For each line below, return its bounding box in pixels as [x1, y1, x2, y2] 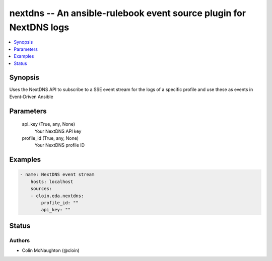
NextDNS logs [9, 22, 70, 33]
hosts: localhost [30, 179, 74, 185]
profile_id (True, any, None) [22, 135, 79, 141]
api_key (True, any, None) [22, 121, 76, 127]
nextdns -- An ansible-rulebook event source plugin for [9, 8, 246, 19]
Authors [9, 237, 30, 244]
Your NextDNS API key [34, 128, 82, 134]
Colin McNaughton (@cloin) [22, 247, 80, 253]
